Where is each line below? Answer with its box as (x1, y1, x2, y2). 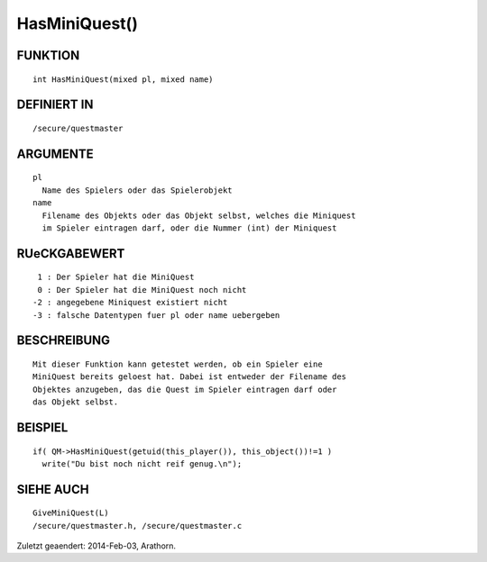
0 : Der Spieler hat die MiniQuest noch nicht (37, 285, 247, 295)
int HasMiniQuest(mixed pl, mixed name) (32, 74, 214, 85)
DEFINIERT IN (16, 97, 94, 113)
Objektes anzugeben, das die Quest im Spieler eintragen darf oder (32, 384, 337, 394)
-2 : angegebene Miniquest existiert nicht (32, 297, 228, 308)
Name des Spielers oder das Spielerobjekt (41, 185, 234, 195)
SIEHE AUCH (16, 482, 89, 497)
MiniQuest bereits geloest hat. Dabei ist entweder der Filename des (32, 372, 347, 382)
